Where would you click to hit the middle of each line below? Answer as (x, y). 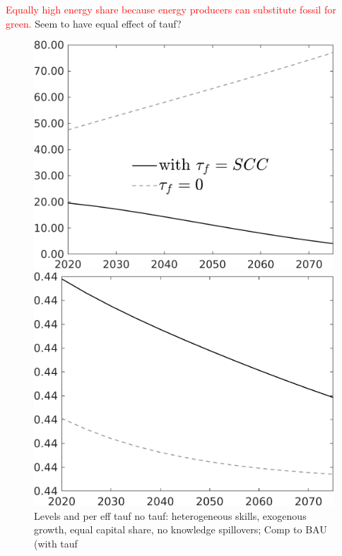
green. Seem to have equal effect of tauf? (94, 23)
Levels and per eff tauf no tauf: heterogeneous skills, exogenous (170, 515)
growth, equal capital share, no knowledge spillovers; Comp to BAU (181, 529)
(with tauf (56, 544)
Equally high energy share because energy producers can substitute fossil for (171, 9)
